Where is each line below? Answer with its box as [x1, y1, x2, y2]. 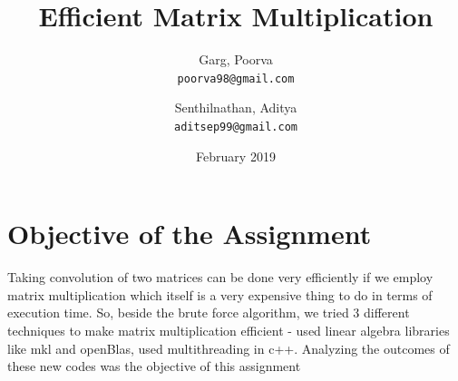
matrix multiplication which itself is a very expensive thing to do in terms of [7, 285, 433, 304]
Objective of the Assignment [7, 215, 372, 252]
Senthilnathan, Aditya [174, 98, 297, 117]
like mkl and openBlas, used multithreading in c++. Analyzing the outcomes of [7, 338, 450, 357]
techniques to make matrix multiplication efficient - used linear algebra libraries [7, 320, 450, 339]
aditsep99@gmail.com [173, 120, 298, 133]
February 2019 [196, 146, 276, 165]
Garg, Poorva [199, 50, 273, 69]
